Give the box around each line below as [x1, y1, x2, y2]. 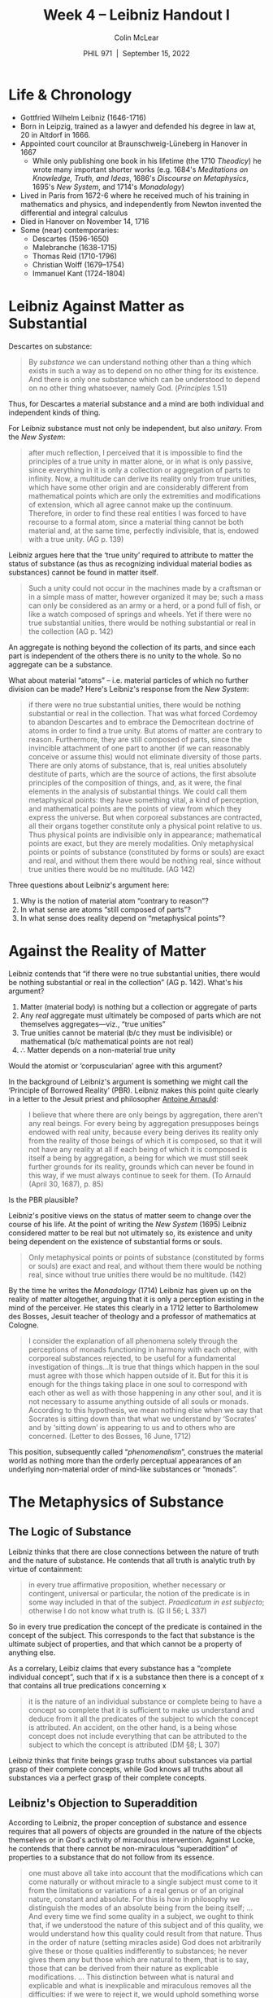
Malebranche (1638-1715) [32, 242, 118, 252]
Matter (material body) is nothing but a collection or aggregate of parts [19, 1001, 258, 1011]
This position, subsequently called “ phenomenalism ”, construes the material [8, 1446, 263, 1456]
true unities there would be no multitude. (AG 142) [28, 864, 196, 874]
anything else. [8, 1648, 56, 1657]
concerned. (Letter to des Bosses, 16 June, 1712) [28, 1431, 192, 1441]
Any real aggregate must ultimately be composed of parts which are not [19, 1010, 262, 1020]
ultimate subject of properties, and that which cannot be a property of [8, 1639, 242, 1648]
